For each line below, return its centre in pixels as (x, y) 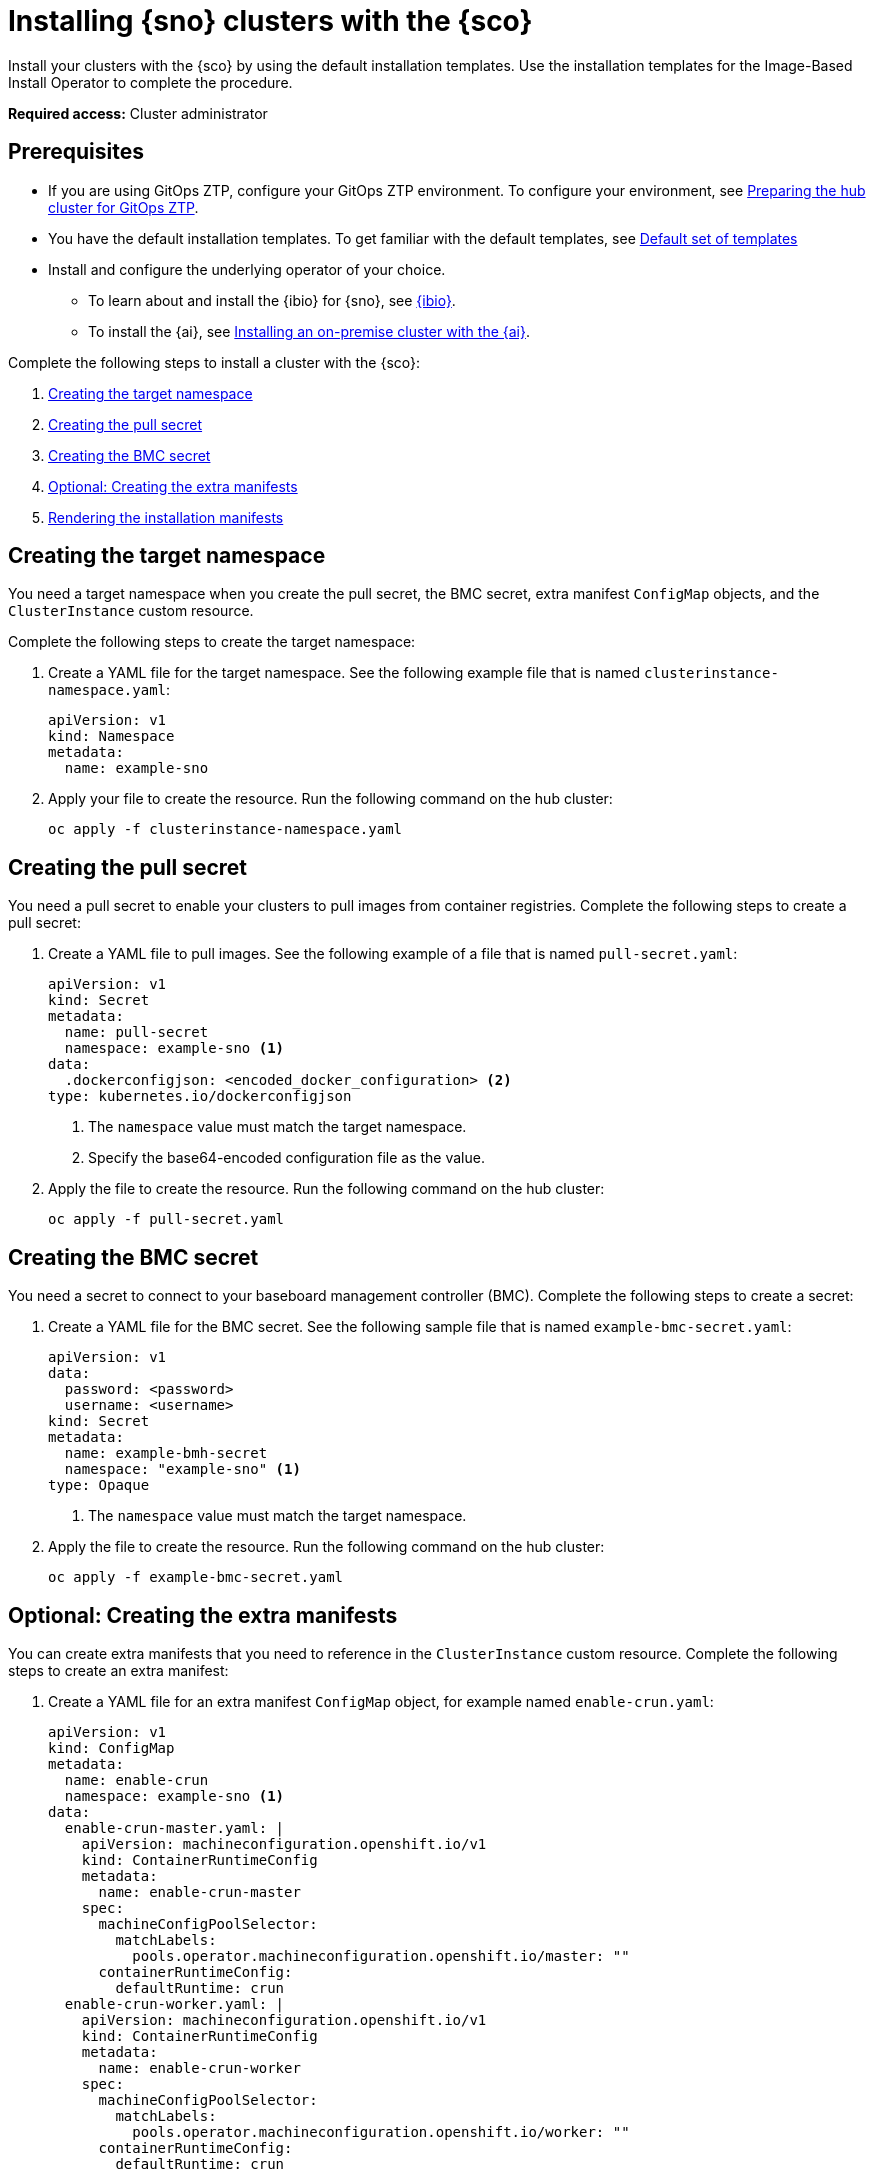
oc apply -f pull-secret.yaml (166, 1219)
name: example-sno (136, 768)
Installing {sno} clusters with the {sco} (270, 21)
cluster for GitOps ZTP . (123, 207)
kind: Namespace (111, 736)
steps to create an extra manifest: (118, 1670)
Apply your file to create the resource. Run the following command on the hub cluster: (330, 799)
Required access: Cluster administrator (138, 113)
